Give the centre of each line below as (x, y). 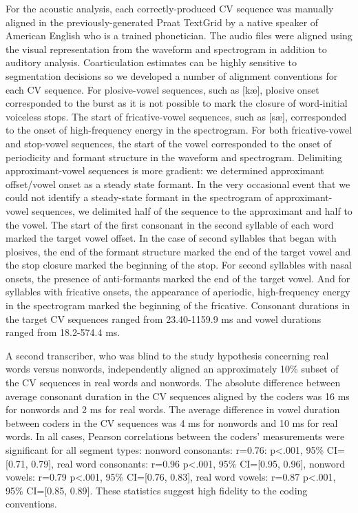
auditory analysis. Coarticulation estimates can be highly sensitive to (151, 62)
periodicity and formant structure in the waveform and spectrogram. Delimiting (174, 157)
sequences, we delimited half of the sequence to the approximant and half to (192, 210)
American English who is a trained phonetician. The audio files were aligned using (179, 35)
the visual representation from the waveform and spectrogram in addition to (166, 49)
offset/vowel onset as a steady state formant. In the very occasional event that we (178, 184)
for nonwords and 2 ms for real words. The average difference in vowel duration (173, 409)
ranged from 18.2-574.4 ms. (63, 332)
